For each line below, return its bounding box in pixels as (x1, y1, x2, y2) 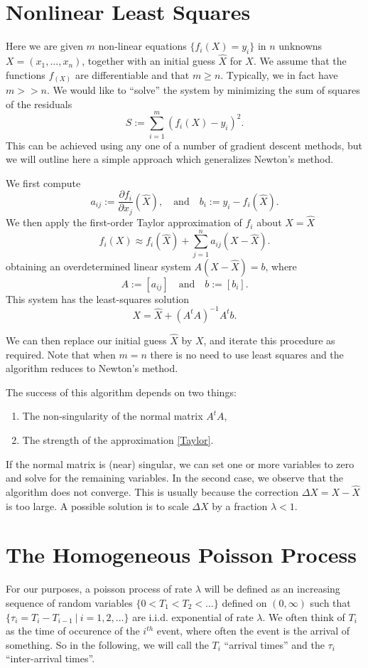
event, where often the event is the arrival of (156, 623, 350, 638)
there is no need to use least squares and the (150, 346, 344, 361)
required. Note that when (6, 346, 116, 361)
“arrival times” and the (224, 637, 325, 652)
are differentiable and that (75, 67, 190, 82)
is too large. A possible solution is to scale (6, 498, 189, 513)
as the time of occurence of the (6, 623, 140, 638)
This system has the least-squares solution (6, 291, 190, 306)
